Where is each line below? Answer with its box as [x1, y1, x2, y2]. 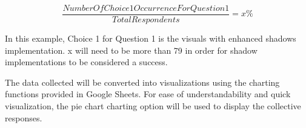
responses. [5, 111, 42, 124]
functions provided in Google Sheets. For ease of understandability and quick [5, 88, 291, 100]
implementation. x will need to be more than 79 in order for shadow [5, 43, 258, 56]
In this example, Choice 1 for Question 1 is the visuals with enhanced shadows [5, 32, 296, 45]
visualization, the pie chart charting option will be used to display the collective [5, 100, 301, 112]
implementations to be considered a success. [5, 56, 168, 68]
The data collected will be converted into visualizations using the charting [5, 75, 280, 88]
